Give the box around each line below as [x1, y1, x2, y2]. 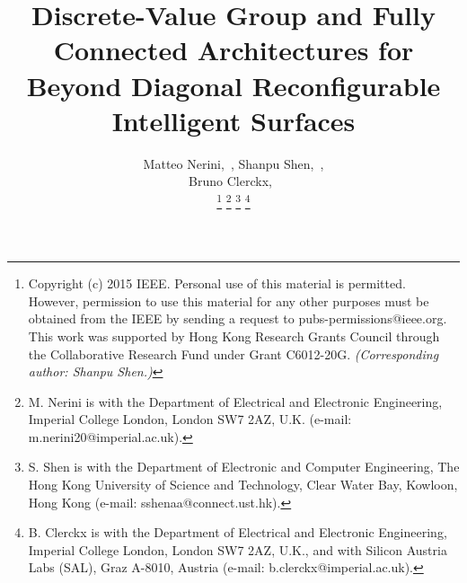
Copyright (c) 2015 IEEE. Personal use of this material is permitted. [28, 274, 406, 293]
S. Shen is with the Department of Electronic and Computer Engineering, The [28, 457, 460, 476]
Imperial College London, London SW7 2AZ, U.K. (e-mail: [28, 410, 352, 428]
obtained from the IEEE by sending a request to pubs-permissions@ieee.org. [28, 309, 447, 328]
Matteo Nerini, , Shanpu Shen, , [143, 154, 324, 172]
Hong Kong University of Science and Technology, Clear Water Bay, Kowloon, [28, 475, 458, 494]
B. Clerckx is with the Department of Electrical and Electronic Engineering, [28, 523, 447, 542]
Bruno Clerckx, [189, 172, 272, 190]
